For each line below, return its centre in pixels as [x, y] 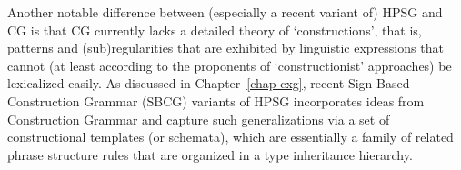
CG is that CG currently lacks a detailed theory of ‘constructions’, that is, [215, 30]
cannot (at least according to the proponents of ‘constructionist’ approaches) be [230, 65]
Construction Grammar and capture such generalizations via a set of [199, 119]
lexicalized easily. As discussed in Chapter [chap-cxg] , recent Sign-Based [209, 83]
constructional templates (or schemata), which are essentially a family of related [230, 137]
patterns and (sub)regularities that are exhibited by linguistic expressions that [225, 48]
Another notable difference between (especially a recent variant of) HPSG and [225, 12]
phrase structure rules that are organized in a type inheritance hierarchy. [210, 154]
